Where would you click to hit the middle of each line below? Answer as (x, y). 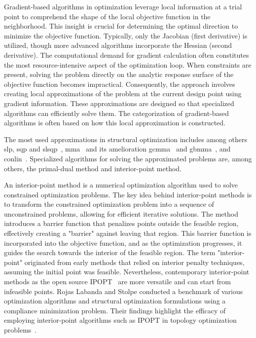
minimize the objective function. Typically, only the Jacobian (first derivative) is (126, 35)
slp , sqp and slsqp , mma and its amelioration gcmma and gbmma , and (117, 149)
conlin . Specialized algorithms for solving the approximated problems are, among (128, 158)
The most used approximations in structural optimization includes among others (126, 139)
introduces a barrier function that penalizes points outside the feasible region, (121, 223)
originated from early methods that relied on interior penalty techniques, (134, 262)
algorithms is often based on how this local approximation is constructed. (115, 123)
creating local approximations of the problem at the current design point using (123, 94)
